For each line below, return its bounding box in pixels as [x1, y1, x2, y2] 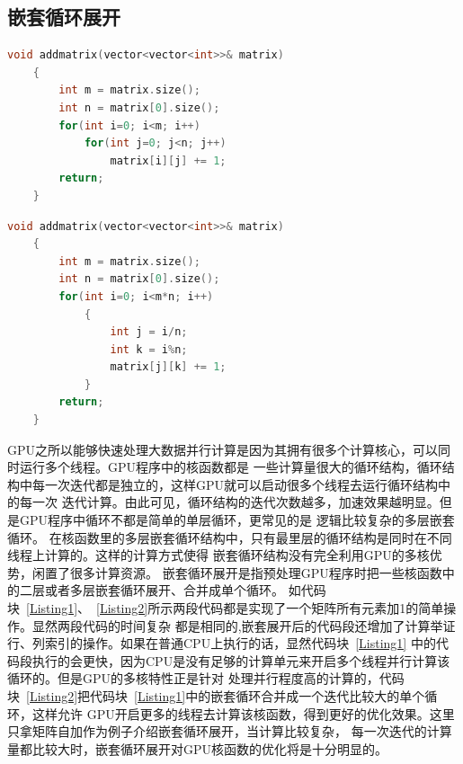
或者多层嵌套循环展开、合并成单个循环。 [44, 581, 284, 600]
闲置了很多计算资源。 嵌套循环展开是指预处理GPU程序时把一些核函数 [31, 563, 442, 582]
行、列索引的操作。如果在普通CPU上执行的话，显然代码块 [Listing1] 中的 [7, 634, 436, 653]
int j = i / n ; [110, 325, 188, 339]
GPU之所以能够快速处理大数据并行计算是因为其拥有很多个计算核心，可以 [7, 440, 439, 458]
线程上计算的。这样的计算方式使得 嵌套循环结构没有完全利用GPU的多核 [7, 546, 430, 564]
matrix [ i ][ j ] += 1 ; [110, 154, 227, 167]
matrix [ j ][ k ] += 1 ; [110, 360, 227, 374]
